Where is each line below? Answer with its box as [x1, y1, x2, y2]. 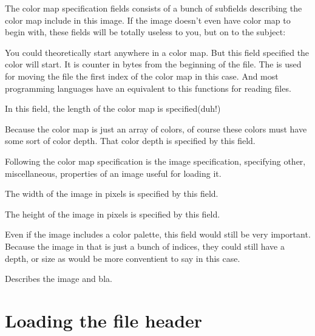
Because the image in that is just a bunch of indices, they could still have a [5, 239, 285, 252]
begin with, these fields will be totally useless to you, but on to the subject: [5, 26, 286, 38]
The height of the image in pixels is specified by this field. [5, 207, 220, 220]
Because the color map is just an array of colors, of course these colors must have [5, 122, 307, 135]
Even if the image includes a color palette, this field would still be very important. [5, 228, 311, 241]
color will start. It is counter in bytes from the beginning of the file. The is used [5, 58, 302, 70]
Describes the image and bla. [5, 272, 112, 285]
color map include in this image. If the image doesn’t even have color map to [5, 13, 291, 26]
